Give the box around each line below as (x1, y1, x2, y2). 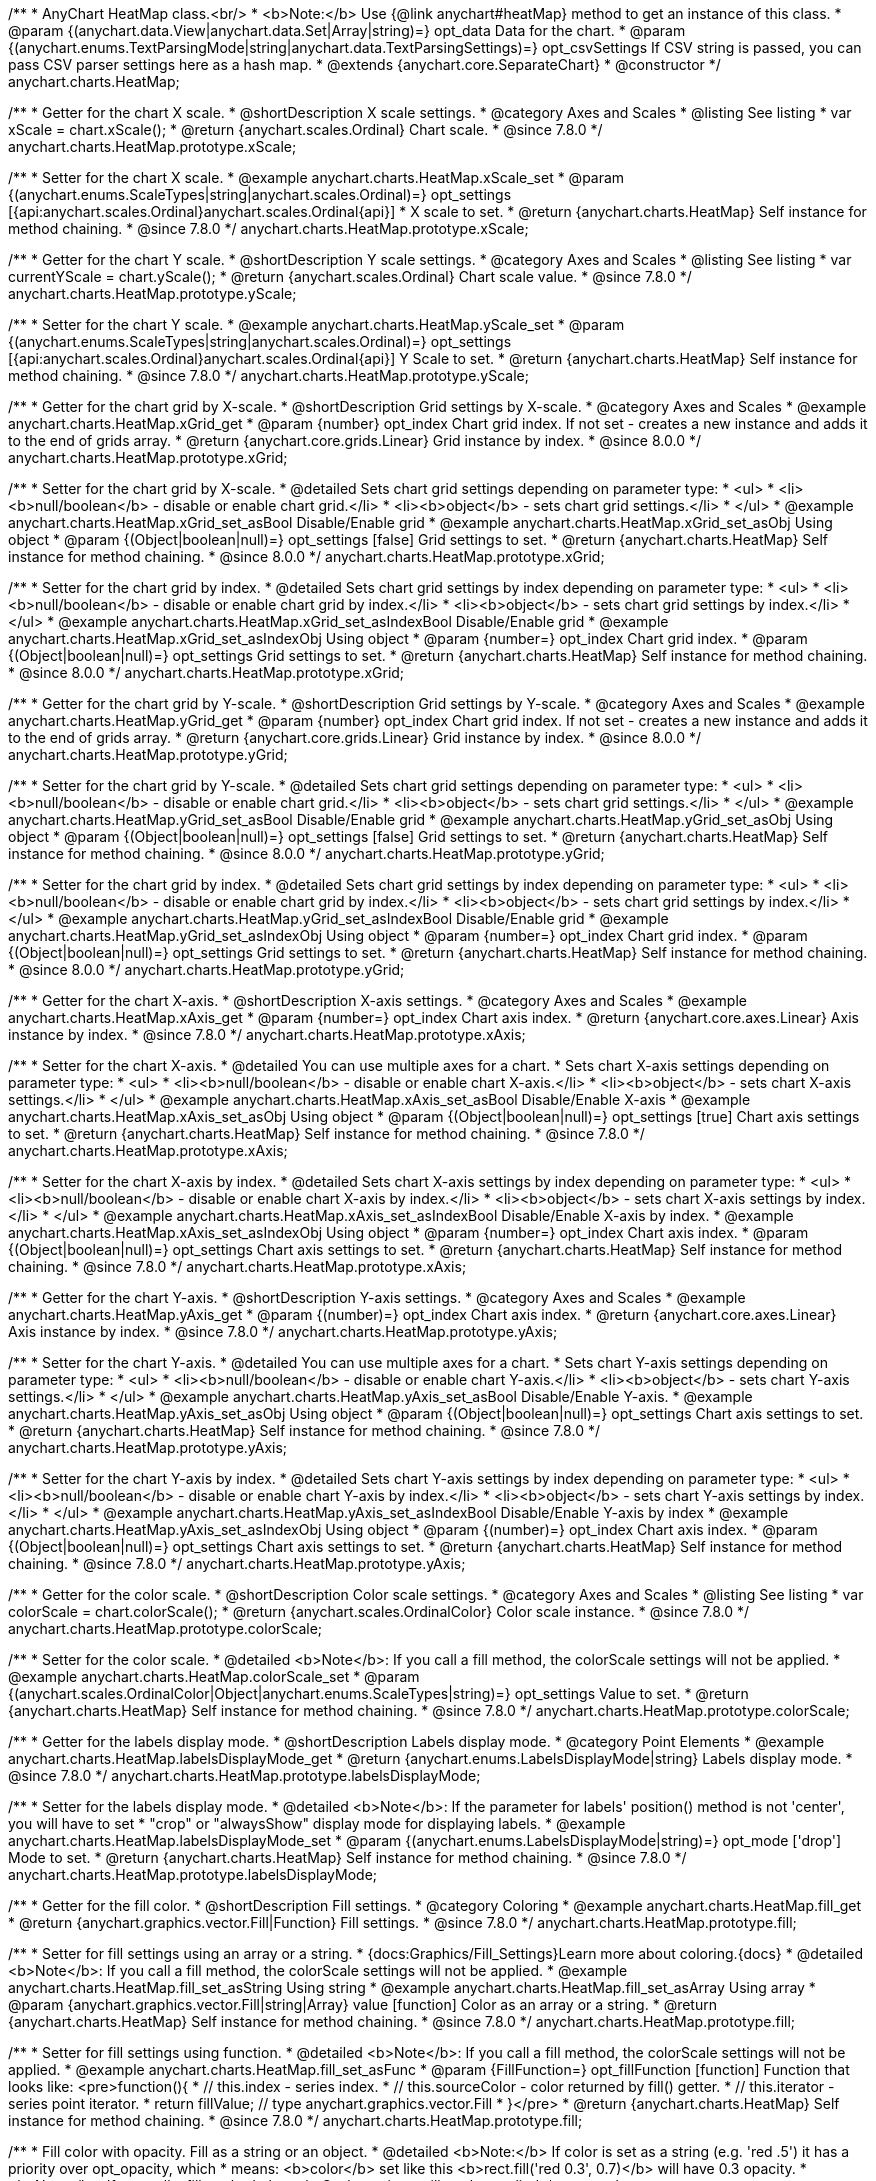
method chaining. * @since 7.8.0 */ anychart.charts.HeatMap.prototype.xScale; (8, 220, 529, 237)
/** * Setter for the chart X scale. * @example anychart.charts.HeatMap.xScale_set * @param (8, 169, 625, 186)
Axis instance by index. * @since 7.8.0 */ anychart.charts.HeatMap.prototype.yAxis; (8, 1323, 558, 1340)
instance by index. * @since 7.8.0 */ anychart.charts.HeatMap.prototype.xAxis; (8, 1026, 526, 1043)
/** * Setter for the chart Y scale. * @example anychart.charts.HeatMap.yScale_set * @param (8, 316, 625, 333)
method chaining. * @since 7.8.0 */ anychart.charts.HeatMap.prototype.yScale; (8, 367, 529, 384)
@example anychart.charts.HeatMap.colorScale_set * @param (8, 1668, 420, 1685)
